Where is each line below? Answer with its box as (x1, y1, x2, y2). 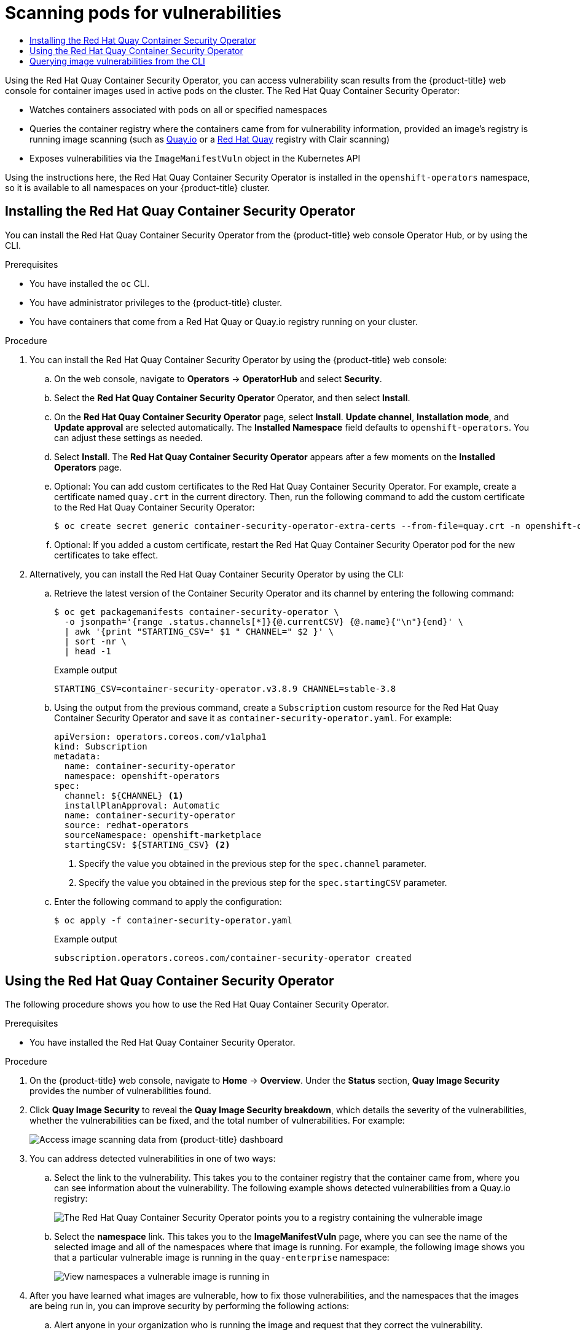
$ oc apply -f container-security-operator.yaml (54, 915, 292, 925)
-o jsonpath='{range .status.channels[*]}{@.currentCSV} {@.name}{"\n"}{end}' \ (64, 616, 463, 627)
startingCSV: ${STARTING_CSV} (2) (64, 839, 230, 850)
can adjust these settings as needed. (54, 432, 203, 443)
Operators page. (54, 461, 122, 472)
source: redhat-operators (64, 820, 189, 830)
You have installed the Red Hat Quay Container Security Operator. (29, 1037, 296, 1048)
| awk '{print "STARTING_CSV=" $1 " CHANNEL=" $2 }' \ (64, 626, 334, 636)
